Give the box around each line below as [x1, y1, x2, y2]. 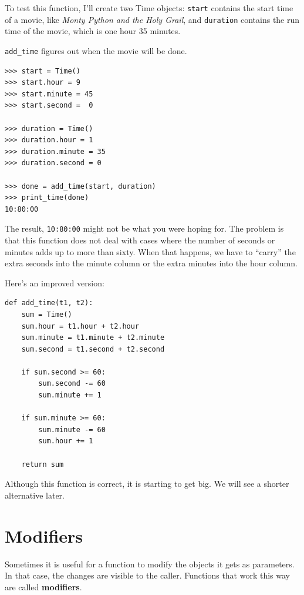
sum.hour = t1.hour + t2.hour [21, 322, 140, 330]
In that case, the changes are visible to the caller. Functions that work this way [5, 569, 290, 581]
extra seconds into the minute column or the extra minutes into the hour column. [5, 257, 298, 269]
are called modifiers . [5, 580, 82, 593]
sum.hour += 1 [38, 437, 93, 446]
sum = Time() [21, 310, 72, 319]
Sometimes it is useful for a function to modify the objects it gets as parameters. [5, 557, 295, 570]
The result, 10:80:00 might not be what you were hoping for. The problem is [5, 222, 284, 235]
